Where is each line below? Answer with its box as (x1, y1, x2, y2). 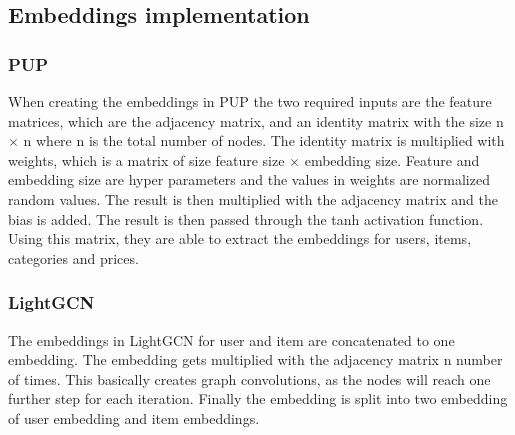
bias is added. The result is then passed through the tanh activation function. (8, 208, 484, 229)
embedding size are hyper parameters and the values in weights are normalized (8, 169, 490, 190)
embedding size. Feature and (304, 149, 480, 170)
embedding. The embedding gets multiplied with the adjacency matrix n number (8, 349, 503, 370)
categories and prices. (8, 247, 139, 268)
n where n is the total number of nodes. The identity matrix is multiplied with (23, 130, 505, 151)
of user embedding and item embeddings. (8, 407, 260, 428)
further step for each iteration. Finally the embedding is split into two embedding (8, 388, 508, 409)
